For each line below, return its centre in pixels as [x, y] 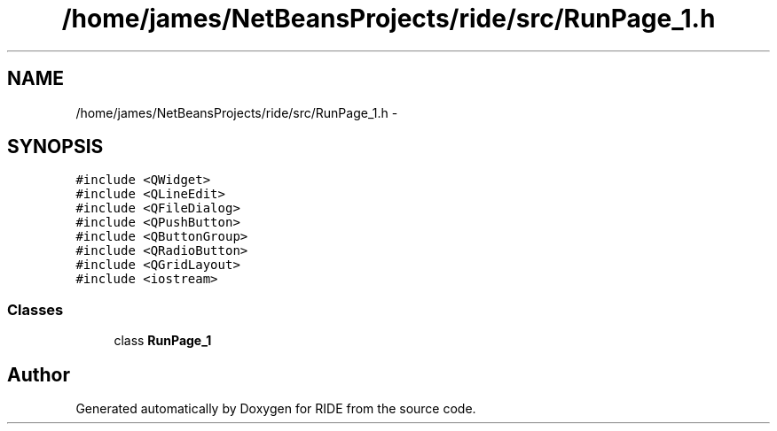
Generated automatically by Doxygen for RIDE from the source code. [276, 409]
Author [39, 374]
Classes [35, 309]
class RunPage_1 [163, 341]
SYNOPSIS [55, 147]
